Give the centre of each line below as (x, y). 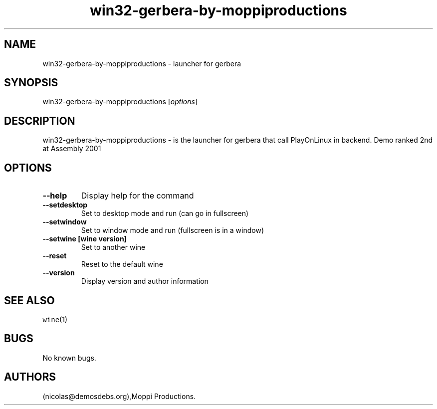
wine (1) (55, 319)
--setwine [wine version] (85, 239)
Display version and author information (145, 281)
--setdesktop (65, 205)
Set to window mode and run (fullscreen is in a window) (173, 230)
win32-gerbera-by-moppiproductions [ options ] (120, 102)
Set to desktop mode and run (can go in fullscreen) (165, 213)
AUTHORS (30, 377)
